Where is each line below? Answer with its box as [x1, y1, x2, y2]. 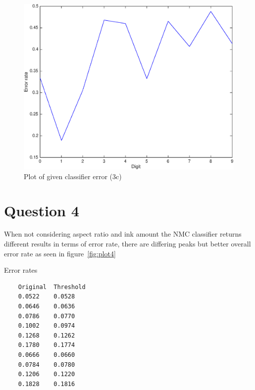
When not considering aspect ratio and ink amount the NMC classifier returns [4, 229, 242, 239]
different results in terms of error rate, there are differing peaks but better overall [4, 239, 251, 249]
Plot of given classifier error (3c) [24, 171, 122, 181]
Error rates [4, 265, 38, 275]
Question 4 [4, 200, 79, 220]
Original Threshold [18, 283, 86, 291]
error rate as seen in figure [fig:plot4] [4, 248, 116, 258]
